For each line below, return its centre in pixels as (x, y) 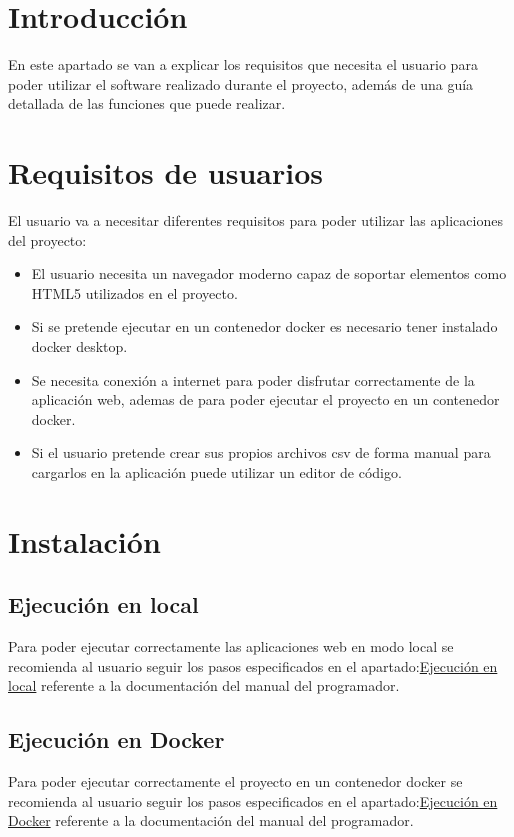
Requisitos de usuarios (165, 172)
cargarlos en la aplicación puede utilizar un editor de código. (216, 471)
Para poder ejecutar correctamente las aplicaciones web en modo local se (231, 646)
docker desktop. (79, 346)
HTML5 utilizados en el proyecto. (134, 292)
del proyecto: (47, 239)
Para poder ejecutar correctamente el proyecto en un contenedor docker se (235, 781)
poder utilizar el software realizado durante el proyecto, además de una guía (241, 83)
